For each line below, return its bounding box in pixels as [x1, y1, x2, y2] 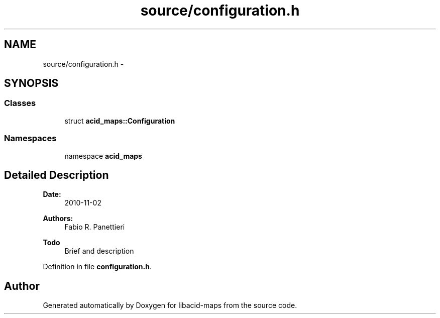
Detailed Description [4, 168, 109, 181]
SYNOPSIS [4, 77, 59, 90]
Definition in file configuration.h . [43, 262, 152, 271]
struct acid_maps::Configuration [64, 116, 175, 125]
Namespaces [4, 133, 57, 144]
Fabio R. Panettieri [64, 223, 125, 232]
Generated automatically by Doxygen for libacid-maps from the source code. [43, 301, 297, 310]
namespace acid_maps [64, 151, 142, 160]
